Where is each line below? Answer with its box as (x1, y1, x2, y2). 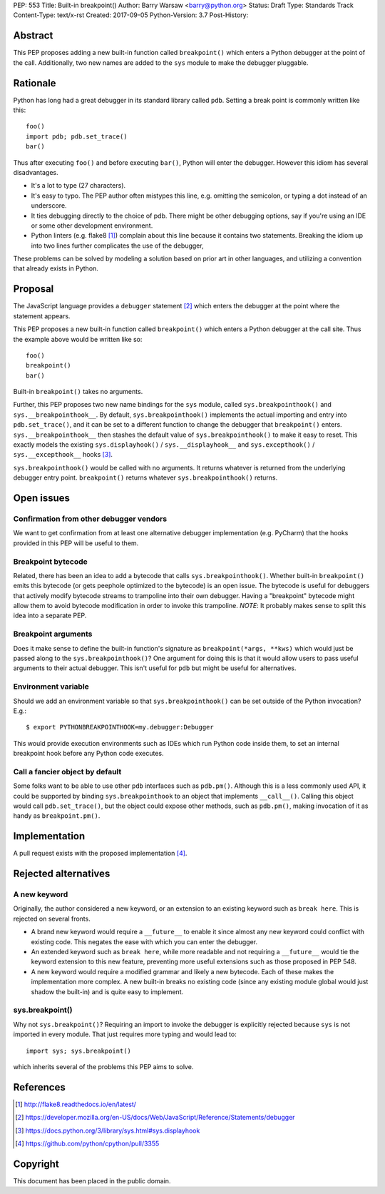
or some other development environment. (31, 221, 153, 230)
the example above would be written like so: (13, 335, 143, 343)
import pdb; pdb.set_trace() (26, 132, 128, 141)
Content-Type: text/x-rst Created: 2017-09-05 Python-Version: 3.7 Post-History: (13, 11, 249, 19)
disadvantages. (13, 168, 58, 176)
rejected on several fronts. (13, 914, 91, 923)
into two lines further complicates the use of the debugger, (31, 241, 204, 250)
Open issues (13, 492, 71, 505)
